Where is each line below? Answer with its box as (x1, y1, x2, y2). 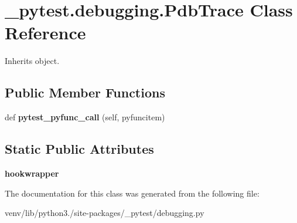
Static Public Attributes (5, 140, 154, 158)
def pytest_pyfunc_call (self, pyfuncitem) (5, 111, 165, 123)
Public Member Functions (5, 83, 165, 102)
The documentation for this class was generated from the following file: (5, 187, 260, 199)
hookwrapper (5, 167, 59, 179)
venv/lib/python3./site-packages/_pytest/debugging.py (5, 207, 204, 219)
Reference (5, 21, 86, 45)
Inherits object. (5, 55, 60, 67)
